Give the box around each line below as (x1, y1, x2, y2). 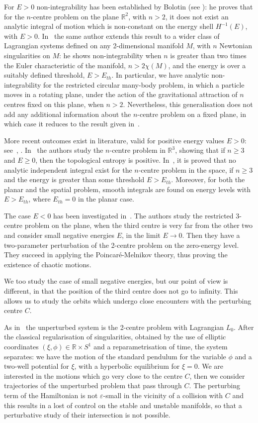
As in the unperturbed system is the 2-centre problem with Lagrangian (4, 321, 224, 332)
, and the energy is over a (168, 60, 246, 70)
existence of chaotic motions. (4, 259, 91, 269)
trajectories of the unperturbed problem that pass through (4, 380, 182, 391)
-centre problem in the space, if (138, 164, 234, 175)
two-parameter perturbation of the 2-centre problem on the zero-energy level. (4, 239, 239, 250)
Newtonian (219, 40, 252, 51)
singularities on (4, 50, 50, 60)
